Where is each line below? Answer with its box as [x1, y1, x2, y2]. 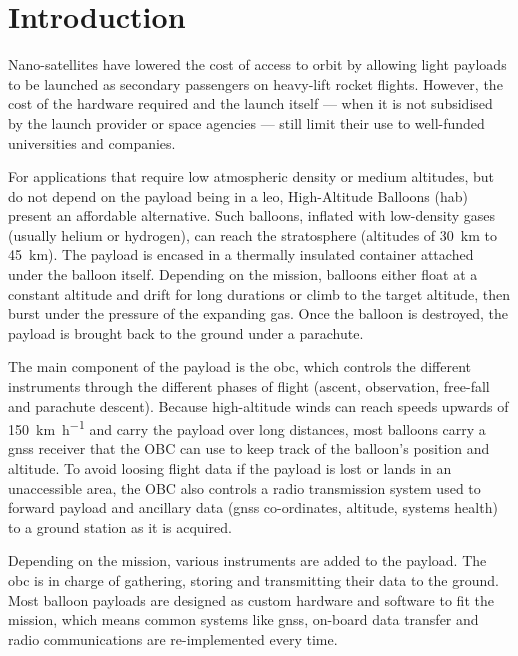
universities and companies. [8, 132, 176, 153]
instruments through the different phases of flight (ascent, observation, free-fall [8, 376, 490, 397]
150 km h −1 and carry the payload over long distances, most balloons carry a [8, 416, 486, 439]
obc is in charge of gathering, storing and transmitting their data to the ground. [8, 570, 499, 591]
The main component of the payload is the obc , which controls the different [8, 356, 472, 377]
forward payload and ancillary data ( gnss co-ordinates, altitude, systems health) [8, 497, 498, 518]
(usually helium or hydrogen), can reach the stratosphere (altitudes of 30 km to [8, 224, 497, 245]
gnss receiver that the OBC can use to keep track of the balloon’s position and [8, 438, 490, 459]
